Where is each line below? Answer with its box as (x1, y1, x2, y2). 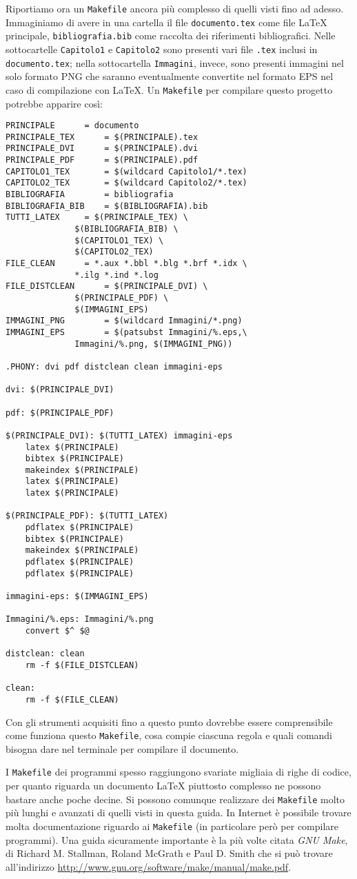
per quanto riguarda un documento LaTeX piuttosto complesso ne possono (6, 778, 321, 793)
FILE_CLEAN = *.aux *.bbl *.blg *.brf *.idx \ (6, 259, 247, 268)
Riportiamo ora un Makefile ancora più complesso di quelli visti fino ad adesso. (6, 1, 344, 15)
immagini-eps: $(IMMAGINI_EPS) (6, 592, 149, 602)
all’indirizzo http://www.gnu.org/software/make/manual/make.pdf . (6, 859, 292, 873)
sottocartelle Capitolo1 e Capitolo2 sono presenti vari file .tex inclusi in (6, 41, 318, 56)
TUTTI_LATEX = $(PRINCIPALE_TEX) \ (6, 212, 188, 223)
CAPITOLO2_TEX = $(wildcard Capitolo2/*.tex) (6, 178, 247, 188)
